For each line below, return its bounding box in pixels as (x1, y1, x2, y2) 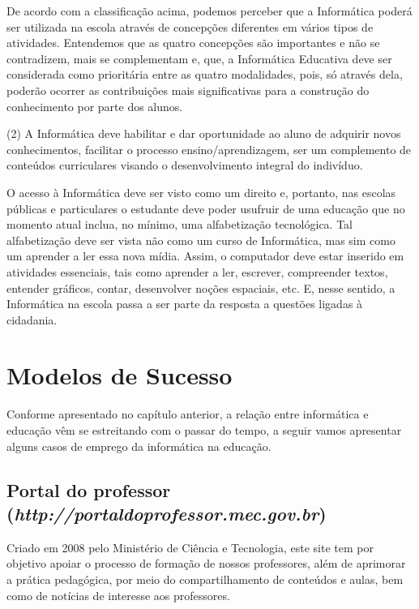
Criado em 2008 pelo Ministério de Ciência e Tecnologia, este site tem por (6, 538, 374, 555)
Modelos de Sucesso (6, 358, 233, 392)
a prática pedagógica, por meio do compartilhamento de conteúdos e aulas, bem (6, 570, 404, 587)
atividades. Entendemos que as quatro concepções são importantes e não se (6, 34, 380, 51)
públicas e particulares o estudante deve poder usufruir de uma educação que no (6, 199, 405, 217)
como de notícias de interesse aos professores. (6, 586, 230, 603)
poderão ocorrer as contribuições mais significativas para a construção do (6, 81, 370, 98)
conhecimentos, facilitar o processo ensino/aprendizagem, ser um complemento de (6, 140, 412, 157)
